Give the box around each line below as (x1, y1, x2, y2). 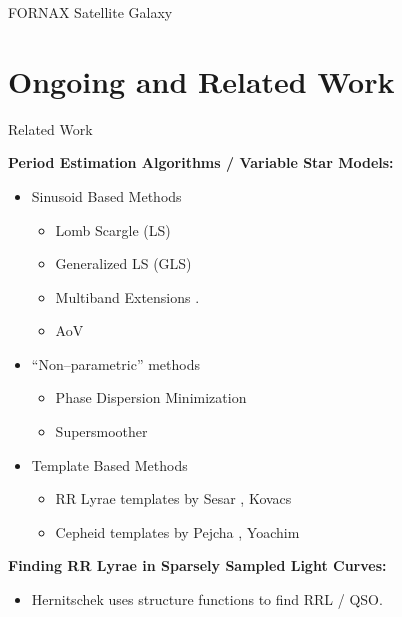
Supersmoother (55, 421, 148, 442)
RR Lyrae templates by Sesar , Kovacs (55, 488, 292, 509)
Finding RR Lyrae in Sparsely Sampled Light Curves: (8, 555, 387, 576)
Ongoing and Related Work (8, 60, 395, 101)
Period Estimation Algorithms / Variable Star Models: (8, 152, 394, 173)
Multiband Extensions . (55, 286, 200, 307)
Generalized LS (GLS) (55, 253, 192, 274)
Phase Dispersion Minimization (55, 387, 247, 408)
